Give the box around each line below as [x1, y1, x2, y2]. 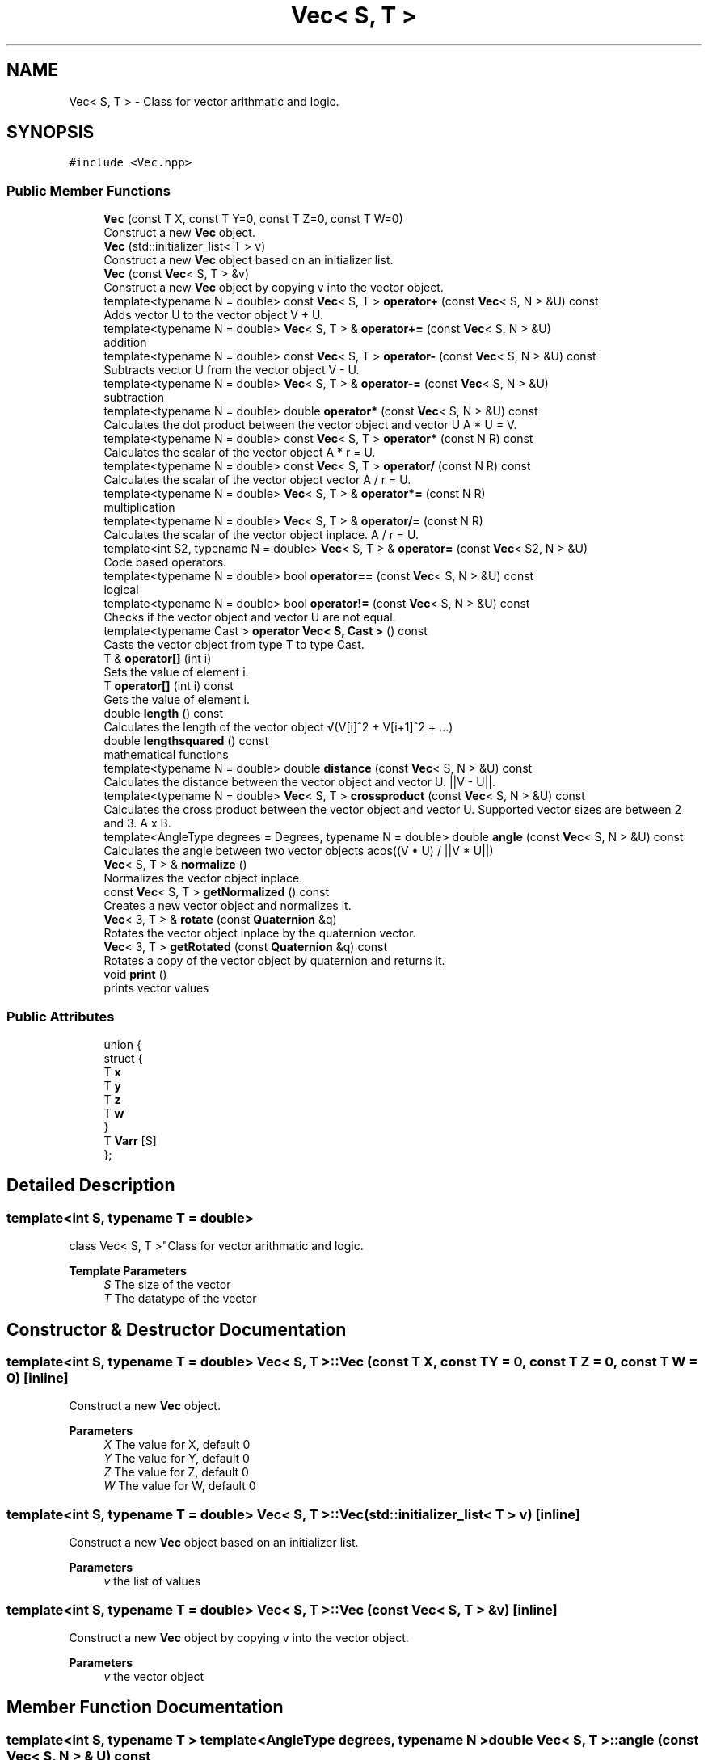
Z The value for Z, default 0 [103, 1465, 249, 1480]
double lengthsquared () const [103, 734, 269, 748]
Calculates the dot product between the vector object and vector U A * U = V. [103, 418, 517, 432]
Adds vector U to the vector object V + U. [103, 308, 324, 322]
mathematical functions [103, 747, 229, 762]
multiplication [103, 500, 175, 515]
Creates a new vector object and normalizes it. [103, 899, 352, 913]
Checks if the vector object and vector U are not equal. [103, 610, 396, 625]
